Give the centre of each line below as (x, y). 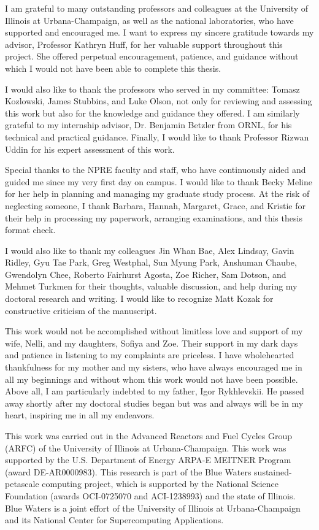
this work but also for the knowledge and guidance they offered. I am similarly (152, 113)
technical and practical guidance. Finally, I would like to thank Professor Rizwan (157, 136)
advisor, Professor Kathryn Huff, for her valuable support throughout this (144, 44)
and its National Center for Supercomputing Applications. (114, 520)
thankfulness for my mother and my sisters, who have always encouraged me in (154, 367)
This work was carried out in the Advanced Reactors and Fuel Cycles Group (149, 436)
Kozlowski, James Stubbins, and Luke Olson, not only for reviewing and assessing (159, 101)
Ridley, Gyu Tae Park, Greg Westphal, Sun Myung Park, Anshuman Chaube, (151, 262)
